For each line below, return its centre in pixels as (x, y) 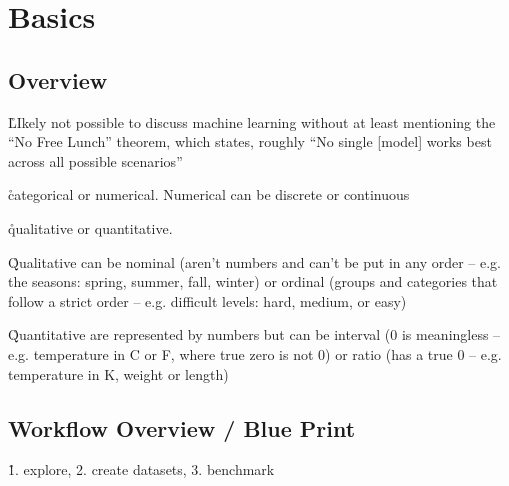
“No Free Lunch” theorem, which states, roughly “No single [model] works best (250, 141)
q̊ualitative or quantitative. (90, 227)
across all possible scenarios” (95, 160)
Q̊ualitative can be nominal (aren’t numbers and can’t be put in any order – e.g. (254, 261)
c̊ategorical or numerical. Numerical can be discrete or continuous (209, 194)
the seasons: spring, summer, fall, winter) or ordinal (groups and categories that (253, 281)
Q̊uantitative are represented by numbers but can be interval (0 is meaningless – (254, 334)
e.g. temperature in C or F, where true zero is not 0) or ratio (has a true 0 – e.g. (255, 353)
